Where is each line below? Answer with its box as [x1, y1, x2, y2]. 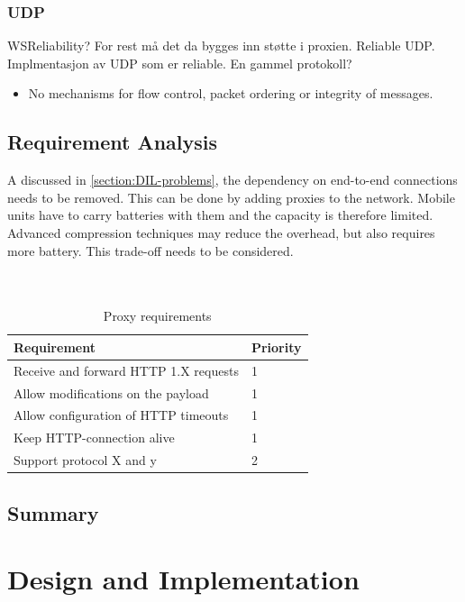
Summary [7, 498, 99, 526]
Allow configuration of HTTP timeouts [14, 406, 229, 424]
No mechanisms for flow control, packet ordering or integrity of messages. [28, 84, 433, 103]
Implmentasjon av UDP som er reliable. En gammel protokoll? [7, 53, 352, 72]
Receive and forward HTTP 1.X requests [14, 360, 239, 379]
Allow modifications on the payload [14, 383, 209, 402]
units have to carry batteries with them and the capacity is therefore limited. [7, 205, 433, 224]
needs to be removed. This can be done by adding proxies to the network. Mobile [7, 187, 455, 206]
